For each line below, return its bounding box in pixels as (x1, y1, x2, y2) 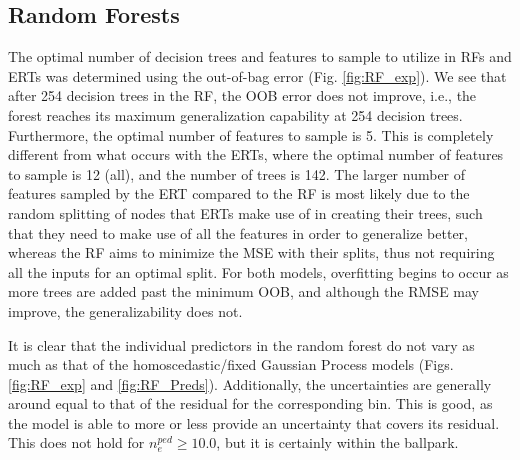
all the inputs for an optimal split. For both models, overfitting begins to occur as (8, 261, 509, 282)
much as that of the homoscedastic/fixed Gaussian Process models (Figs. (8, 354, 454, 375)
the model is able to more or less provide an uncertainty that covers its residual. (8, 412, 500, 433)
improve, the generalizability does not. (8, 300, 243, 321)
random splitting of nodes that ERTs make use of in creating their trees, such (8, 202, 483, 223)
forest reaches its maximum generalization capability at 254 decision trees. (8, 104, 463, 125)
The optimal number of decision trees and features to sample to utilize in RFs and (8, 46, 512, 67)
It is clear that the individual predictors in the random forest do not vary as (8, 334, 475, 355)
